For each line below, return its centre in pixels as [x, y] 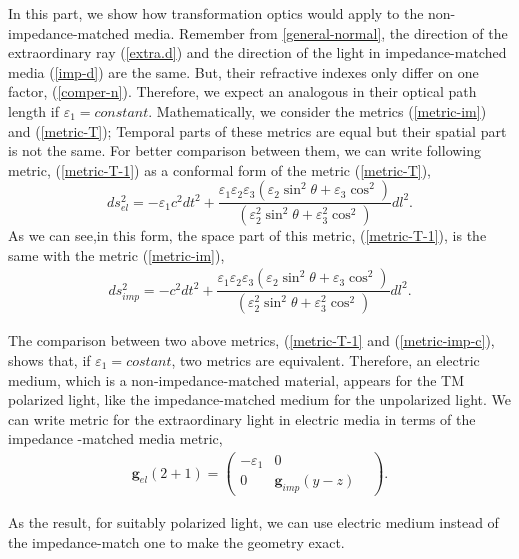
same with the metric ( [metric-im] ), [116, 254]
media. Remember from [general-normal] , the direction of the [320, 32]
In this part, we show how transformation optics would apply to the [216, 13]
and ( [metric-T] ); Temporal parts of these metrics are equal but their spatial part [257, 130]
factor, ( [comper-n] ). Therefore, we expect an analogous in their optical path [242, 91]
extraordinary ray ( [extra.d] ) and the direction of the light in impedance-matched [257, 52]
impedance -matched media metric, [115, 438]
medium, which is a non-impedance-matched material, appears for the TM [236, 379]
